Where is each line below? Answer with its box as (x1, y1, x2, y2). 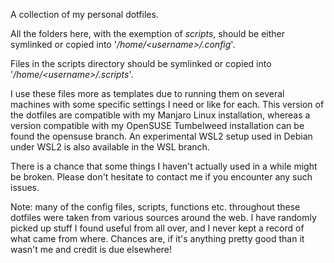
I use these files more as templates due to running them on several (10, 88, 285, 99)
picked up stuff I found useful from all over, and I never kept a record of (10, 222, 305, 234)
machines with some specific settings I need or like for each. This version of (10, 99, 325, 110)
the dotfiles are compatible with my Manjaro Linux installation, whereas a (10, 109, 311, 121)
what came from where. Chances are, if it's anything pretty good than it (10, 233, 305, 244)
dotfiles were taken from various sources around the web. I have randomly (10, 212, 317, 223)
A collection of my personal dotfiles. (10, 9, 159, 20)
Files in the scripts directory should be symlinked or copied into (10, 58, 272, 69)
